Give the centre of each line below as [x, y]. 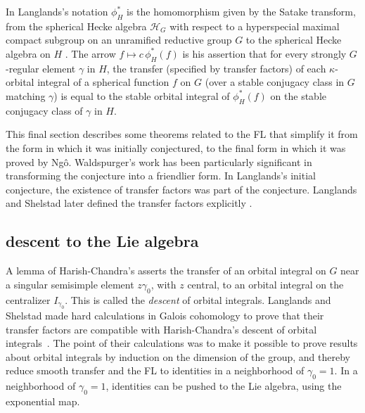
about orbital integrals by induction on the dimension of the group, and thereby [178, 356]
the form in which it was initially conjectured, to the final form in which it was [176, 147]
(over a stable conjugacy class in [275, 82]
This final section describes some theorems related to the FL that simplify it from [182, 134]
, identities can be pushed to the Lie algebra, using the [224, 386]
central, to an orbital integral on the [265, 284]
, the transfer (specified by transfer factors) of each [216, 68]
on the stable [298, 95]
